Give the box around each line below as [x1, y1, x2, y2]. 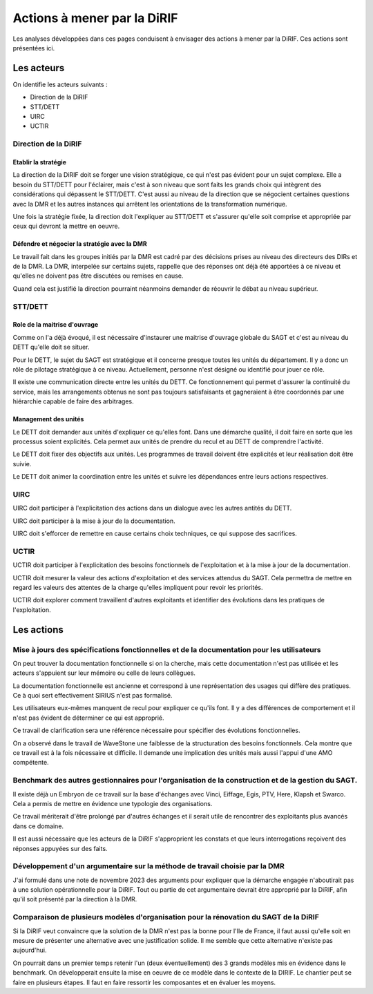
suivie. [12, 459, 32, 468]
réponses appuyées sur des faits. [12, 844, 108, 852]
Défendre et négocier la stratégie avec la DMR [12, 240, 148, 248]
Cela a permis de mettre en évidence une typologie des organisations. [12, 799, 213, 807]
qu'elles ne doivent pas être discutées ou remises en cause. [12, 271, 184, 280]
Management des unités [12, 415, 84, 423]
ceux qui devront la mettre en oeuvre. [12, 222, 120, 231]
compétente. [12, 758, 49, 767]
